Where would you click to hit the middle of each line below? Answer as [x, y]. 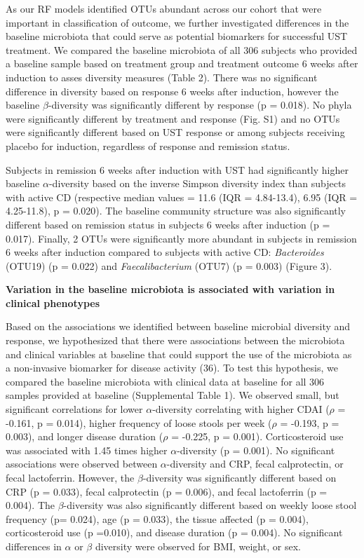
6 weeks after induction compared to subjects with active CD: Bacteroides [165, 252]
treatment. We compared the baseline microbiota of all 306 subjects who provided [182, 49]
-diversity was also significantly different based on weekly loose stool [210, 505]
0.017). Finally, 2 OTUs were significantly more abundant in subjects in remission [181, 238]
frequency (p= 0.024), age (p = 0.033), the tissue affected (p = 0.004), [157, 518]
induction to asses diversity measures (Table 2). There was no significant [162, 77]
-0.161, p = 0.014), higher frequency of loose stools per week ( [139, 422]
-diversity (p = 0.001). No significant [256, 450]
